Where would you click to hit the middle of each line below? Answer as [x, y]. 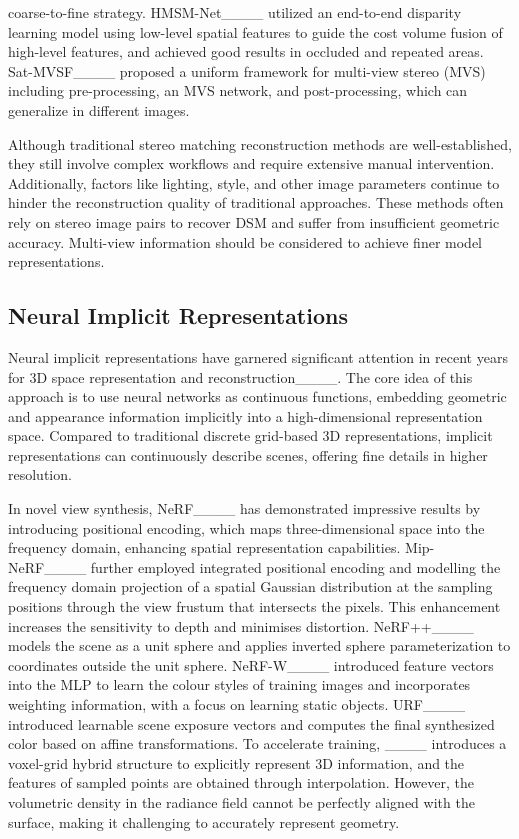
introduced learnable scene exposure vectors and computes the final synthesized [251, 723]
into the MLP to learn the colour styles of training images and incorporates [239, 684]
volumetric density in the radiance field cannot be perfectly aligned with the [241, 801]
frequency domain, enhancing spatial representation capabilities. [204, 547]
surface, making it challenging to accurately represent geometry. [204, 821]
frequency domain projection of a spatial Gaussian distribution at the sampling [250, 586]
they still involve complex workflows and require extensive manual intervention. [251, 163]
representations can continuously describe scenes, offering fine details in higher [248, 454]
